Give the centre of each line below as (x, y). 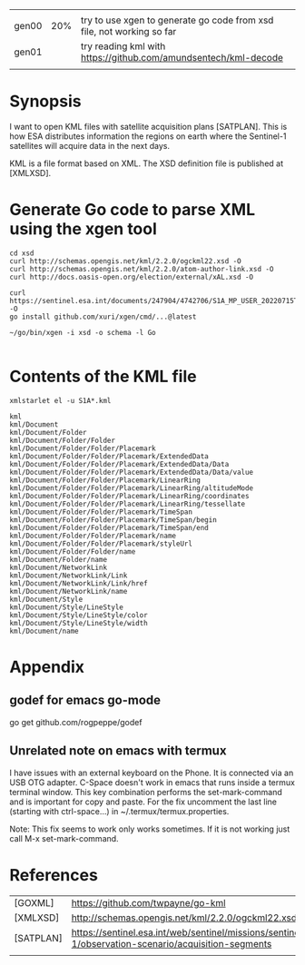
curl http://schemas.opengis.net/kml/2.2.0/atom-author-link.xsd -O (142, 269)
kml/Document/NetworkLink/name (69, 591)
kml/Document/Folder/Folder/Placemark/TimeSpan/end (109, 527)
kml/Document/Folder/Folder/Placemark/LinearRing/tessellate (128, 504)
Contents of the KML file (103, 377)
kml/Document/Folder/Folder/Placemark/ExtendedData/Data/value (132, 472)
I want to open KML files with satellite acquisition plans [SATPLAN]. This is (148, 126)
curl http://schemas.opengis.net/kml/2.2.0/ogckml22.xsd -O (126, 261)
